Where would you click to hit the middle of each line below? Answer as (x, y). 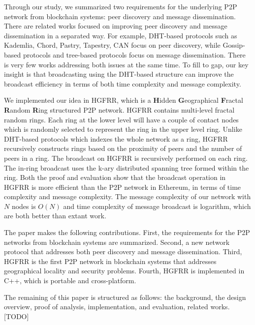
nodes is (24, 206)
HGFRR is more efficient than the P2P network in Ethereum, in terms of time (123, 187)
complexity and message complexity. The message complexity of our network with (127, 196)
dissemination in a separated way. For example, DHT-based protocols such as (121, 35)
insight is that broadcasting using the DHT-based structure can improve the (119, 74)
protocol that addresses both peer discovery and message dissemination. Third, (123, 251)
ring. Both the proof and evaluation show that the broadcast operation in (115, 177)
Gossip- (234, 45)
